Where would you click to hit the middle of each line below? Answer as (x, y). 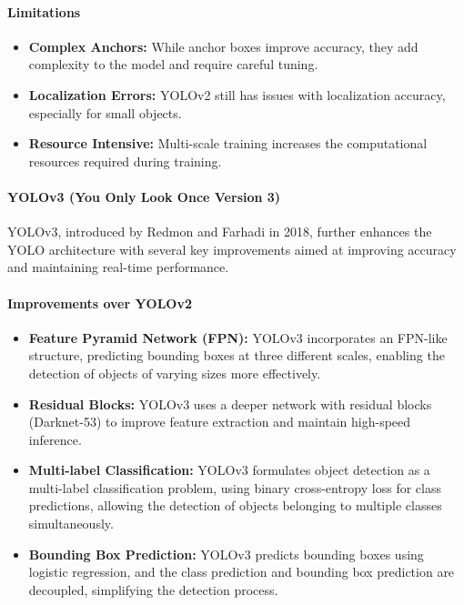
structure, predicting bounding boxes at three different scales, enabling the (237, 355)
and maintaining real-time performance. (118, 267)
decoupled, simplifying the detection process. (153, 589)
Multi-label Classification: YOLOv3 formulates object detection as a (229, 470)
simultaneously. (71, 524)
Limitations (44, 11)
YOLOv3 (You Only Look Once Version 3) (144, 196)
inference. (55, 439)
